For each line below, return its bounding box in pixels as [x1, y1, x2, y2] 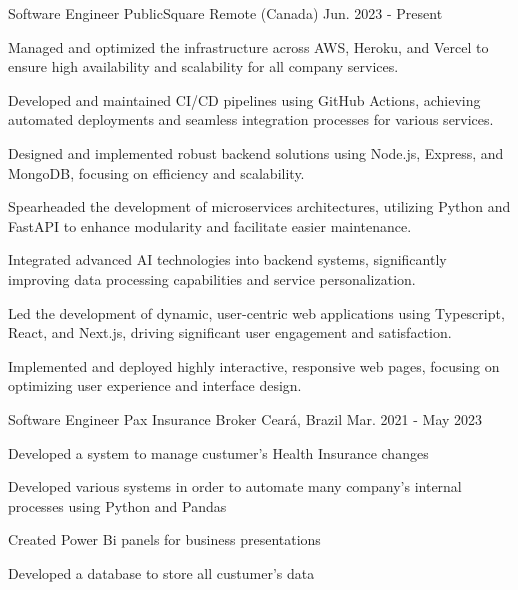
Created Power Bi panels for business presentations [8, 529, 321, 550]
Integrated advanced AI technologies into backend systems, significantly [8, 249, 447, 270]
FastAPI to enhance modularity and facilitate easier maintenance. [8, 215, 412, 236]
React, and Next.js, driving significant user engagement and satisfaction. [8, 322, 452, 343]
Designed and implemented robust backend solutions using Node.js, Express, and [8, 142, 504, 163]
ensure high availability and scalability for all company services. [8, 56, 399, 77]
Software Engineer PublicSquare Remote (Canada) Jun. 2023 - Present [8, 3, 443, 23]
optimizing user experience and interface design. [8, 375, 302, 396]
